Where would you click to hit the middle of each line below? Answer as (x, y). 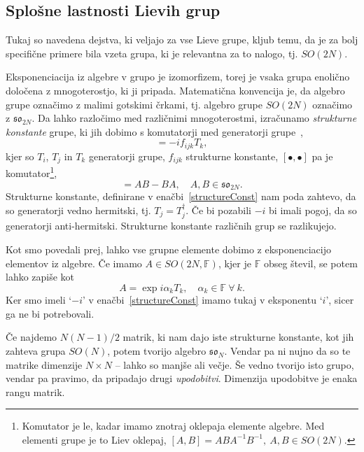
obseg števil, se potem (310, 263)
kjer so (20, 156)
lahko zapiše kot (40, 277)
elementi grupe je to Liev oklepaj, (94, 439)
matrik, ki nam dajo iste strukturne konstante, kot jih (238, 337)
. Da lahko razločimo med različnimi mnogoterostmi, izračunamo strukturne (194, 118)
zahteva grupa (36, 350)
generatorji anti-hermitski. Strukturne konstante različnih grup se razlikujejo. (171, 226)
